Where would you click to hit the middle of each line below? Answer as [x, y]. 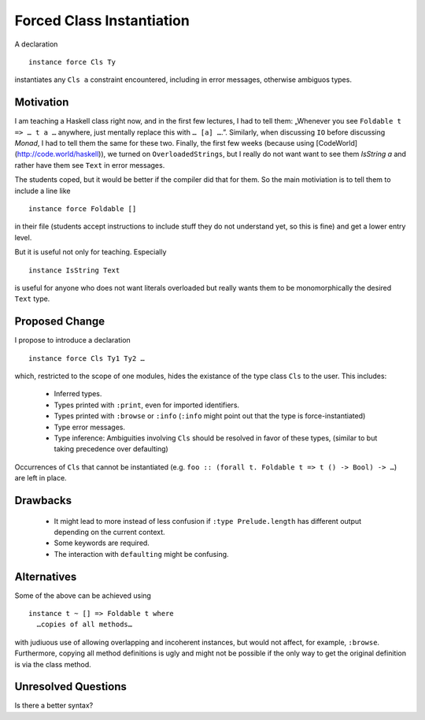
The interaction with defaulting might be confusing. [141, 554]
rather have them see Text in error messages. [90, 165]
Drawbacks [43, 500]
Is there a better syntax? [54, 706]
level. [23, 237]
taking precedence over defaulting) [111, 449]
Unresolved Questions [71, 687]
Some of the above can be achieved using [83, 596]
